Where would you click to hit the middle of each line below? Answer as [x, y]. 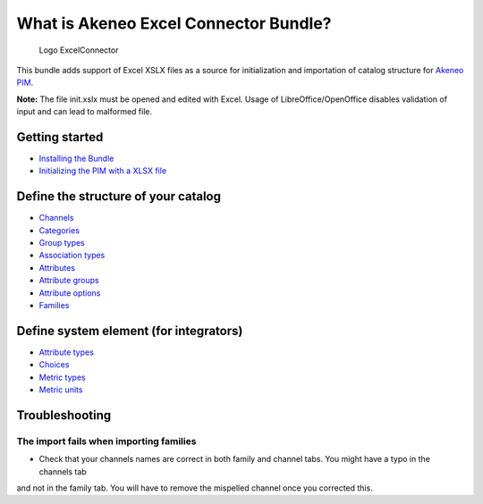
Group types [62, 243]
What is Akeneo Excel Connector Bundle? [174, 23]
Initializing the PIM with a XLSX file [103, 171]
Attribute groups [69, 281]
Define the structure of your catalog [119, 197]
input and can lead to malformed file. [84, 112]
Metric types [62, 377]
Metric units [61, 390]
